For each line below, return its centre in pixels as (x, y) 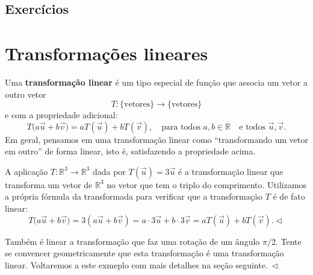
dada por (109, 171)
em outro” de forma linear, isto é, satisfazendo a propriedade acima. (130, 151)
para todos (181, 127)
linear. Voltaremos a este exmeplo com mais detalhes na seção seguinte (135, 264)
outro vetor (26, 94)
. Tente (288, 241)
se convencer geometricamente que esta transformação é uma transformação (144, 253)
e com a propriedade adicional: (61, 115)
